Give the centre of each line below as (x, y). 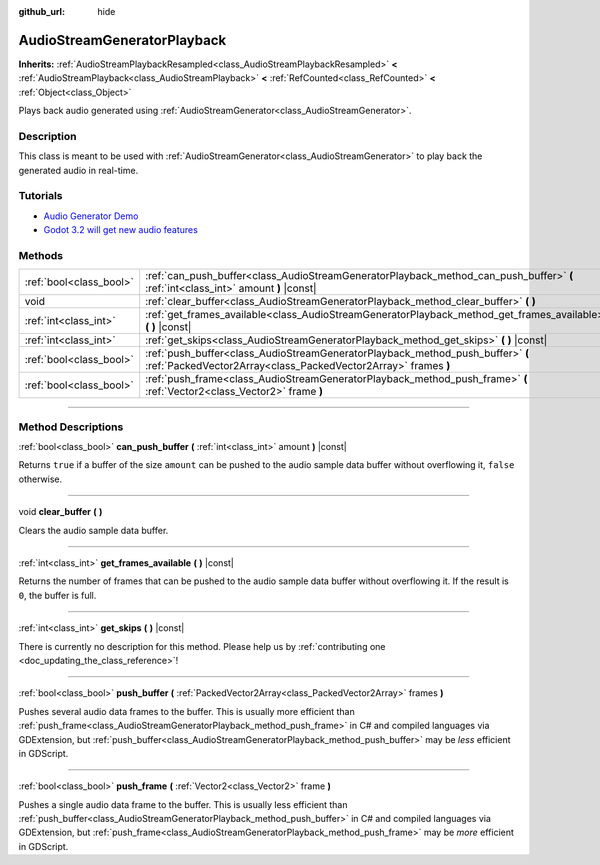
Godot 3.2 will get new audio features (121, 230)
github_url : (41, 11)
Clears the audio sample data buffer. (93, 530)
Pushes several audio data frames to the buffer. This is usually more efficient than (186, 711)
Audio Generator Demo (91, 216)
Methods (41, 255)
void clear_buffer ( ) (60, 512)
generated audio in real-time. (78, 170)
